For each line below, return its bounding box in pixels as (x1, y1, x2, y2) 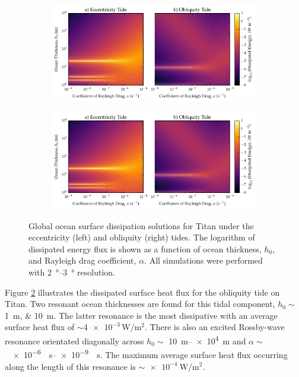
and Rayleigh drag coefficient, (28, 254, 136, 267)
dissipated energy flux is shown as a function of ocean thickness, (28, 242, 262, 255)
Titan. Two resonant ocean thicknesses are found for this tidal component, (5, 297, 275, 310)
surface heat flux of (5, 321, 75, 333)
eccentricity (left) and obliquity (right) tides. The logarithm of (28, 231, 255, 243)
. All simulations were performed (144, 254, 263, 267)
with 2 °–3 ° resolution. (28, 266, 115, 278)
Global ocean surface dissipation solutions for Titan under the (28, 219, 254, 232)
